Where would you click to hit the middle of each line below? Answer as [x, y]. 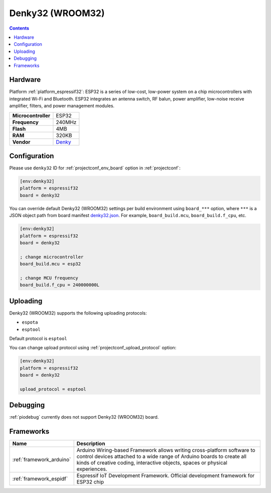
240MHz [66, 122]
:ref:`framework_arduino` [42, 460]
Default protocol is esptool [38, 339]
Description [91, 444]
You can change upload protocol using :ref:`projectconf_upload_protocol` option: [93, 348]
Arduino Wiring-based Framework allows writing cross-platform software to [166, 450]
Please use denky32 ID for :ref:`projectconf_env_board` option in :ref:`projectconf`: [95, 168]
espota [30, 322]
